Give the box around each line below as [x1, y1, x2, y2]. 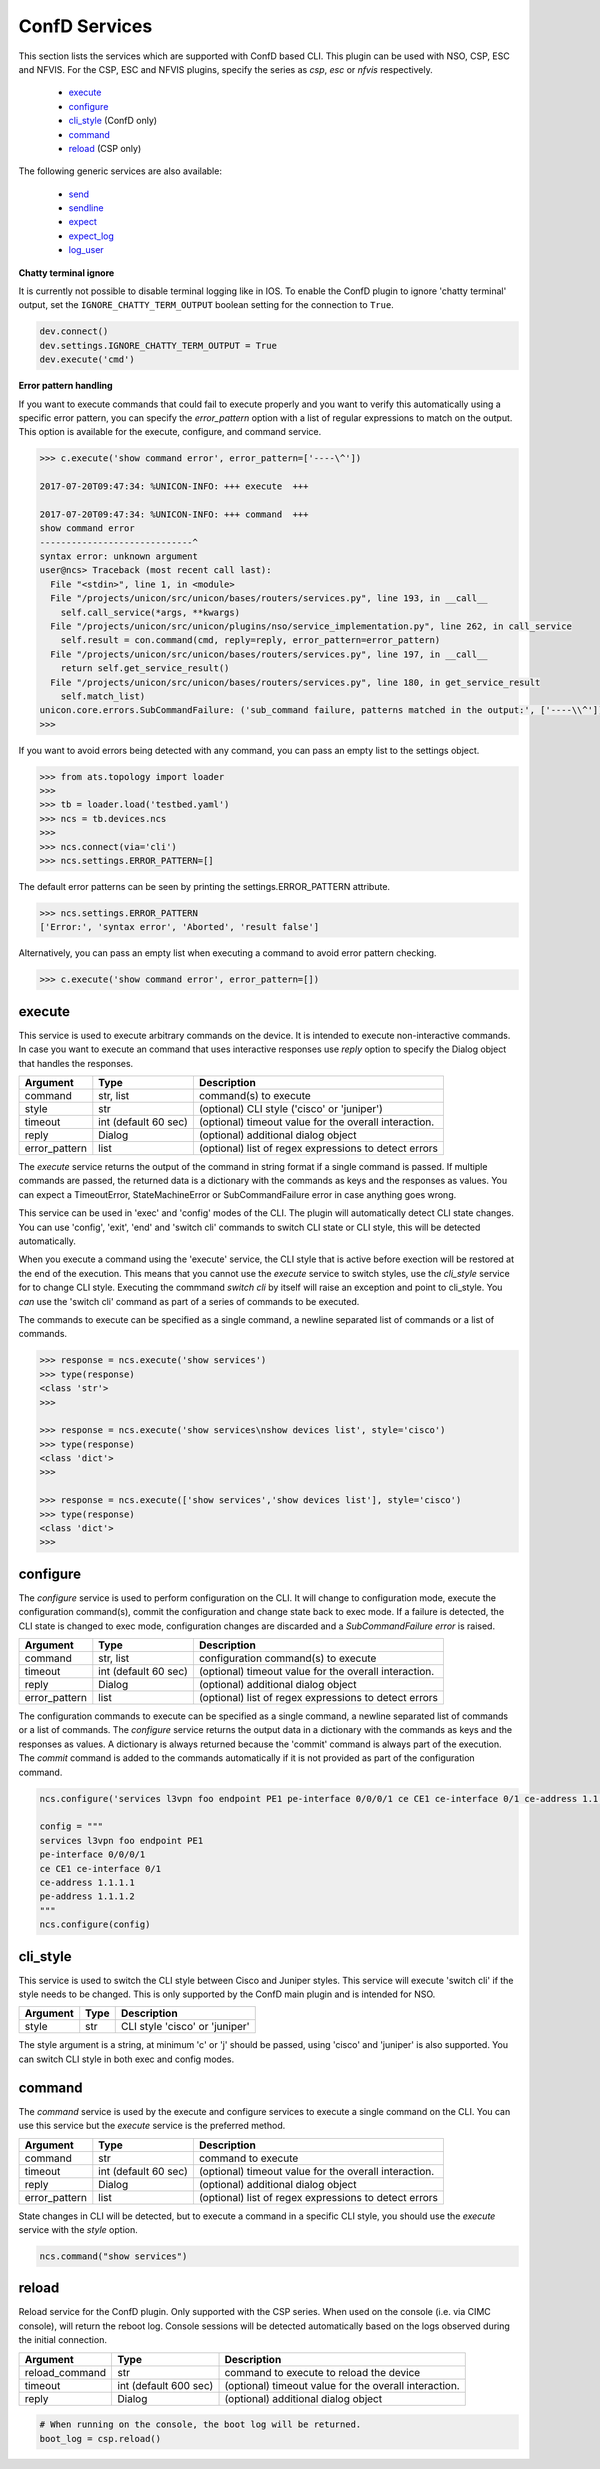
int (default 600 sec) [117, 2378, 214, 2392]
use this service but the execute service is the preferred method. [18, 2120, 286, 2132]
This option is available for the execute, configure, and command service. [18, 426, 322, 438]
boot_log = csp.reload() [39, 2433, 162, 2444]
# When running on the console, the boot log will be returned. [39, 2419, 362, 2430]
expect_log [68, 230, 115, 242]
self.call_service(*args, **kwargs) [60, 606, 240, 618]
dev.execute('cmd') [39, 354, 135, 365]
